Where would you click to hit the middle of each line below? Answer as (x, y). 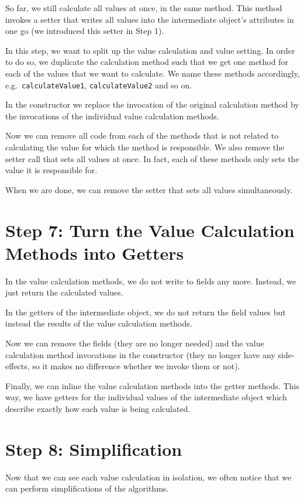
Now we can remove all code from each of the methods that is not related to (142, 135)
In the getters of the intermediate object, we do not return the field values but (146, 312)
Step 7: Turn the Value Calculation (150, 230)
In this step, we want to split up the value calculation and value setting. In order (150, 50)
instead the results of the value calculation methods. (99, 323)
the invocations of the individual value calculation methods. (112, 116)
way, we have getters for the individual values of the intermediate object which (146, 397)
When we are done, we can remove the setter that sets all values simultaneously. (149, 189)
